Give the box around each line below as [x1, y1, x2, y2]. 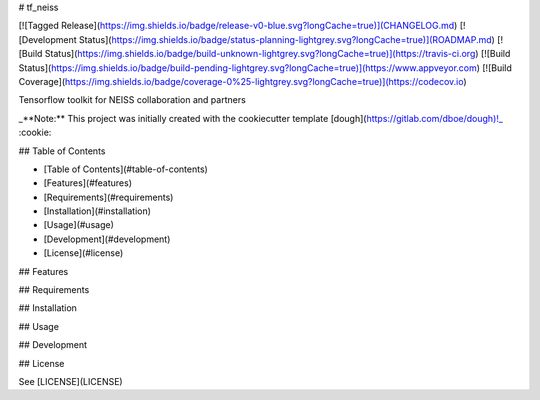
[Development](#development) [43, 233, 171, 245]
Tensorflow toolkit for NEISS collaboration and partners [18, 94, 247, 106]
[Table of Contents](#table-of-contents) [43, 163, 209, 175]
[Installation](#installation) [43, 205, 152, 217]
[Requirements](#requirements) [43, 191, 174, 203]
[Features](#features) [43, 177, 132, 189]
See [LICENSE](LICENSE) [18, 375, 124, 387]
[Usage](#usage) [43, 219, 114, 231]
